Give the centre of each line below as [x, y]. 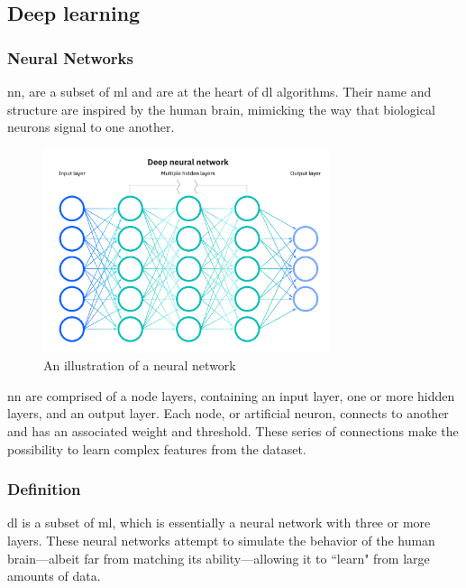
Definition [44, 489]
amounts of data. [54, 576]
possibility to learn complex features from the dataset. [157, 448]
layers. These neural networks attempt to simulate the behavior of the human [221, 540]
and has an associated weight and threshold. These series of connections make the [233, 430]
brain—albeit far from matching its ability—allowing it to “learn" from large [219, 558]
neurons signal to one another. [91, 127]
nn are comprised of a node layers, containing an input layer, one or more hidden [231, 395]
